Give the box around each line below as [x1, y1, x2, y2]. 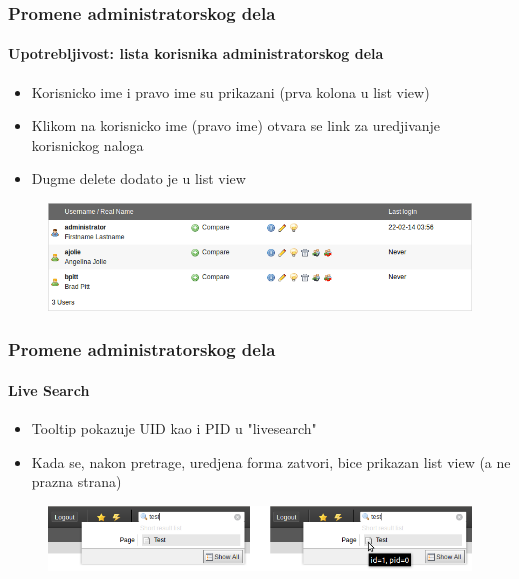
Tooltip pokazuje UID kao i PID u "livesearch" [31, 418, 317, 438]
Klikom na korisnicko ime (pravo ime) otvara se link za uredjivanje [31, 115, 441, 136]
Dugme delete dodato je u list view [31, 168, 246, 189]
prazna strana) [31, 471, 122, 492]
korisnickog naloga [31, 134, 144, 155]
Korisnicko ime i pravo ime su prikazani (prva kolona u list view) [31, 81, 430, 102]
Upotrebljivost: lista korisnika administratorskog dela [8, 43, 384, 64]
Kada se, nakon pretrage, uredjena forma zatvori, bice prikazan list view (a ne [31, 451, 511, 472]
